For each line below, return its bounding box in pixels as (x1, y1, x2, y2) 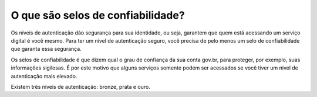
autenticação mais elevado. (11, 72, 77, 79)
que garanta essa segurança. (11, 46, 82, 53)
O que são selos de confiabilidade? (11, 9, 185, 22)
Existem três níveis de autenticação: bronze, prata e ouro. (11, 83, 151, 90)
